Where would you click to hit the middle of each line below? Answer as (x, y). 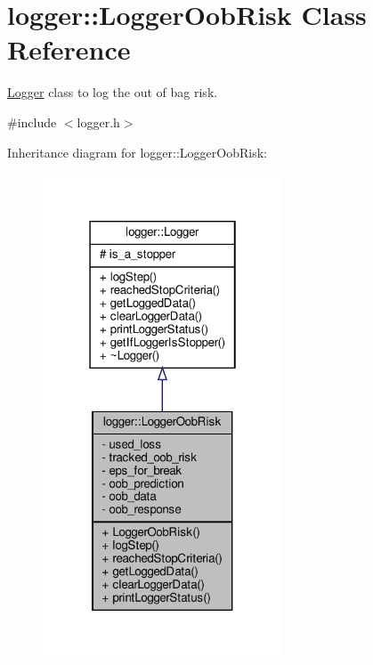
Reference (69, 49)
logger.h (98, 122)
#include (32, 122)
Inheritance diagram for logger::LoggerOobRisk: (137, 152)
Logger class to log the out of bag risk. (113, 92)
